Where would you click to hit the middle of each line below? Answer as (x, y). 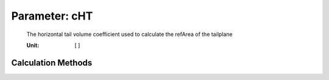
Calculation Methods (52, 63)
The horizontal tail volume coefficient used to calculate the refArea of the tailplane (129, 34)
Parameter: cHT (52, 16)
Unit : (33, 45)
